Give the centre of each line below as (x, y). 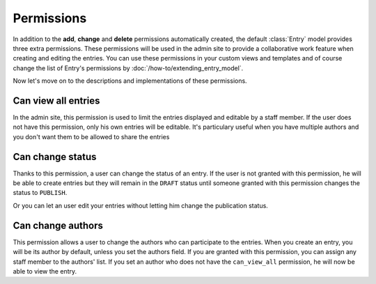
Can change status (55, 157)
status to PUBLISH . (40, 193)
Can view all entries (56, 101)
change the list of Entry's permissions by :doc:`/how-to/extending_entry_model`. (128, 68)
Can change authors (58, 225)
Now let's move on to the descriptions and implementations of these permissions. (130, 81)
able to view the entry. (45, 271)
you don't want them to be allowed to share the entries (91, 136)
